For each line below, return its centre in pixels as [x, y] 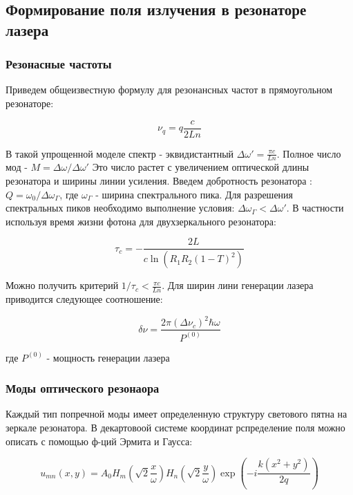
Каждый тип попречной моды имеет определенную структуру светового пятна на [176, 414]
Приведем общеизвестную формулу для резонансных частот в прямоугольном [169, 90]
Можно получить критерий [62, 285]
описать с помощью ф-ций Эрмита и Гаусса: [99, 441]
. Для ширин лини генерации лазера [238, 285]
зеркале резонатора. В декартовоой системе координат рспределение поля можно [175, 428]
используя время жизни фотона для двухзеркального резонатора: [141, 221]
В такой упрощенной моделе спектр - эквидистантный [120, 153]
